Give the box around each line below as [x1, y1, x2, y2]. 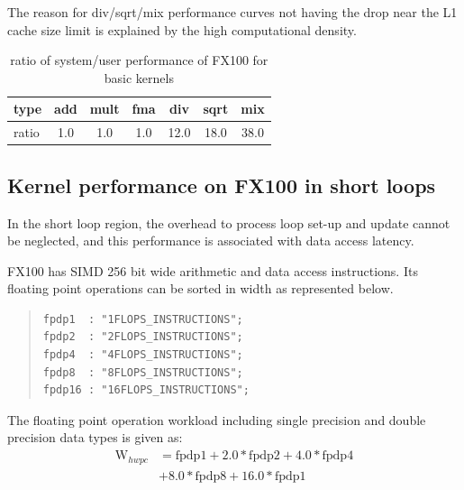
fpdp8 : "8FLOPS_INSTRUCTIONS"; [42, 365, 243, 379]
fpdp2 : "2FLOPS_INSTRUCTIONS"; [42, 330, 243, 344]
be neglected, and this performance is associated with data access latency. [7, 231, 414, 250]
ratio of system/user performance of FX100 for [10, 51, 268, 69]
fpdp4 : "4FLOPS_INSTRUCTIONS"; [42, 348, 243, 362]
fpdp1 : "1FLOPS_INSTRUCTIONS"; [42, 312, 243, 326]
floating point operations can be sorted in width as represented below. [7, 279, 394, 298]
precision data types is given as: [7, 428, 183, 447]
